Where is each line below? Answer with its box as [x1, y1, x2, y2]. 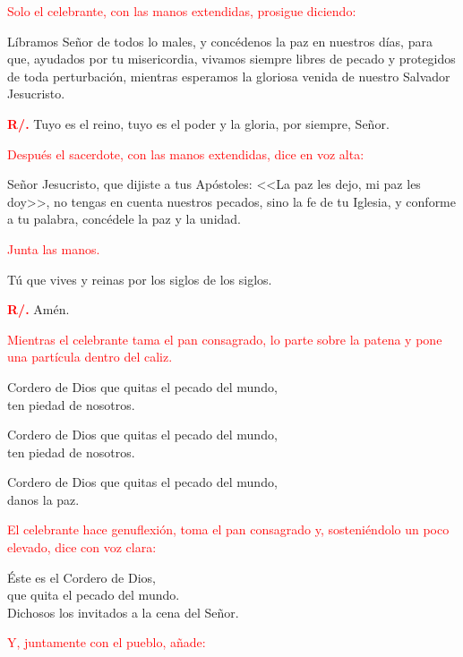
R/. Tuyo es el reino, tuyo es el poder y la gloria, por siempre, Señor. [7, 114, 390, 132]
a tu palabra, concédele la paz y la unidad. [7, 209, 242, 228]
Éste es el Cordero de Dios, [7, 567, 156, 586]
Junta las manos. [7, 239, 100, 258]
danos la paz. [7, 490, 80, 508]
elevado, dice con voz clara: [7, 538, 157, 557]
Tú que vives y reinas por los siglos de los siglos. [7, 269, 272, 288]
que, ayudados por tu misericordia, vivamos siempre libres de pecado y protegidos [7, 49, 456, 68]
